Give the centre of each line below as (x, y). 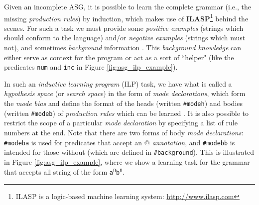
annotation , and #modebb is (194, 142)
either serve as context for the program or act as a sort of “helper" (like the (119, 57)
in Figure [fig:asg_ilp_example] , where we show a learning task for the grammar (127, 161)
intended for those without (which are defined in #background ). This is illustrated (129, 152)
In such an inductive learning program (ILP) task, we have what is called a (118, 83)
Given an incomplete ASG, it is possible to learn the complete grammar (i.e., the (128, 6)
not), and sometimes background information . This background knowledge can (123, 48)
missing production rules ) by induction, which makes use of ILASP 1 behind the (126, 17)
